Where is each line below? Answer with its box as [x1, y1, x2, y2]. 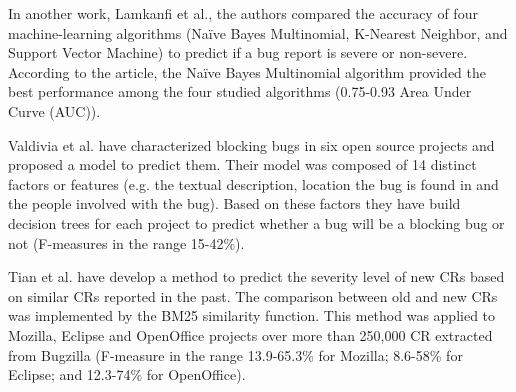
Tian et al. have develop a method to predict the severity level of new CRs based [8, 266, 505, 287]
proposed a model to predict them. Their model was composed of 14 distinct [8, 154, 477, 175]
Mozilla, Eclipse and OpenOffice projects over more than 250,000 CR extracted [8, 324, 493, 345]
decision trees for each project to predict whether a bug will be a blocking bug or [8, 212, 505, 233]
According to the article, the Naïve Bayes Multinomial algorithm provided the [8, 61, 486, 82]
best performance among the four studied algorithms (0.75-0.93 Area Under [8, 81, 472, 102]
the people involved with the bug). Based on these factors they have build [8, 193, 461, 214]
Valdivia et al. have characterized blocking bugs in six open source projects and [8, 134, 495, 155]
